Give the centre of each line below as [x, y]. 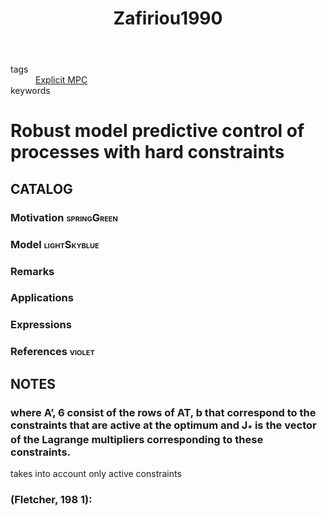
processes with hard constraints [147, 152]
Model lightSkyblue [55, 244]
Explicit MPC [61, 80]
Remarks [32, 271]
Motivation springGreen [64, 217]
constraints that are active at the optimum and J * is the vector [163, 426]
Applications [42, 298]
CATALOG [41, 188]
